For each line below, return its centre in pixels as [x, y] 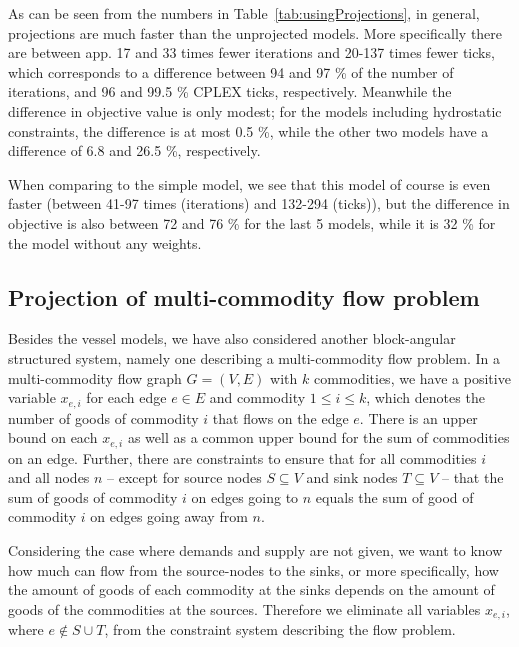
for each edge [126, 397]
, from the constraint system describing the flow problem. [280, 629]
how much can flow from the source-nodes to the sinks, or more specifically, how [253, 569]
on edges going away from [169, 516]
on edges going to [245, 496]
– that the [472, 477]
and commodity [257, 397]
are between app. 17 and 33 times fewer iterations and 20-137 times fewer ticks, [251, 52]
